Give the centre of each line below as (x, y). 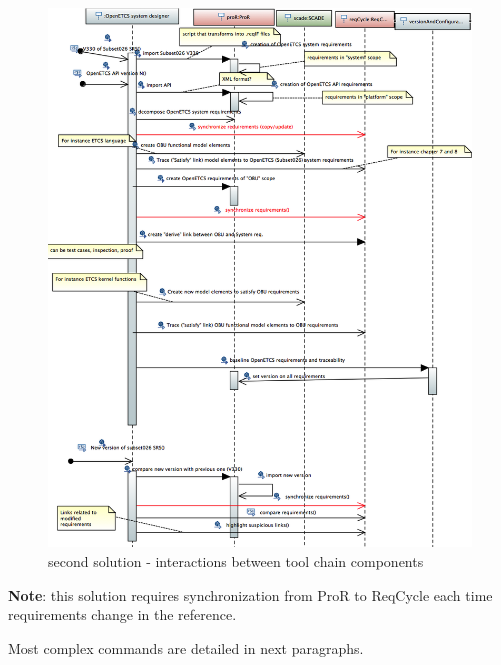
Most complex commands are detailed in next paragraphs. (186, 647)
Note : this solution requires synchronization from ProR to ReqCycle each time (250, 594)
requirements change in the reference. (122, 614)
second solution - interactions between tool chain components (236, 560)
